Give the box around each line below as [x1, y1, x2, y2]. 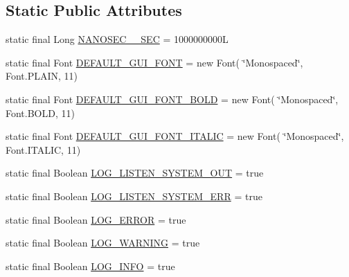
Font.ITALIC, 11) [6, 142, 81, 157]
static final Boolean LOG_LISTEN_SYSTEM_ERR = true [6, 188, 262, 203]
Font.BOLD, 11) [6, 105, 75, 120]
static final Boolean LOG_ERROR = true [6, 212, 186, 226]
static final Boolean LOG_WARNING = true [6, 235, 200, 250]
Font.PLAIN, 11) [6, 69, 78, 83]
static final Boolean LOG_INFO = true [6, 258, 175, 273]
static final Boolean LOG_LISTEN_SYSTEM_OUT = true [6, 166, 264, 180]
